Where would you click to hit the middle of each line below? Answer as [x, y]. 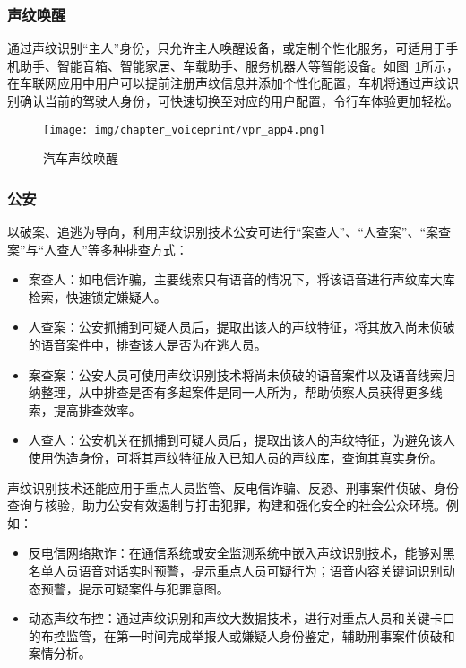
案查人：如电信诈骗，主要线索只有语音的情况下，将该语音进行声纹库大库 [242, 279]
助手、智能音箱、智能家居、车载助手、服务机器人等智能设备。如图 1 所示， [239, 65]
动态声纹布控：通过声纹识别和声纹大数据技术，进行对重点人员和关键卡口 [242, 618]
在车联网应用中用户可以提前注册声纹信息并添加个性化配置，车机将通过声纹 [227, 83]
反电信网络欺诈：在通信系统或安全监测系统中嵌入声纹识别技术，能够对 [235, 553]
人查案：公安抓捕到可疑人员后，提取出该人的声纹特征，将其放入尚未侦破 [242, 327]
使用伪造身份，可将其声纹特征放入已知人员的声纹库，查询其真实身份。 [235, 457]
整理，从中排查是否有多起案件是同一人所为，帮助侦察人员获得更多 [235, 392]
